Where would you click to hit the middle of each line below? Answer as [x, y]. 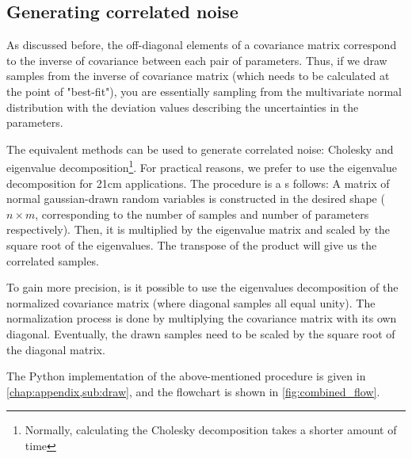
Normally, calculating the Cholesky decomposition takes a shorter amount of [211, 430]
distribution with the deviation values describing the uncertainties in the [183, 107]
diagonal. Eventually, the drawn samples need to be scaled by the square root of [201, 333]
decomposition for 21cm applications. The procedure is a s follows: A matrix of [198, 183]
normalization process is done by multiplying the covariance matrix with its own [202, 318]
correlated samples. [53, 260]
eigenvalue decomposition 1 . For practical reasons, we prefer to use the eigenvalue [202, 166]
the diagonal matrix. [56, 349]
